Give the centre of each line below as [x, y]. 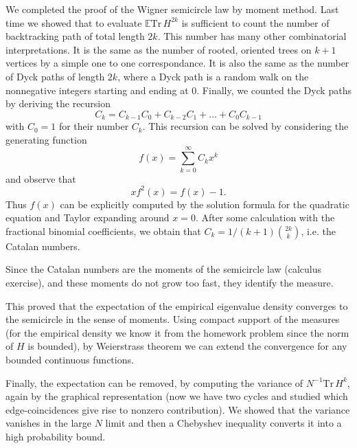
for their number [94, 126]
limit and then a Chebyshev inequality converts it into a [223, 423]
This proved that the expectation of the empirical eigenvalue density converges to [177, 305]
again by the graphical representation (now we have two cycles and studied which [177, 396]
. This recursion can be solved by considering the [245, 126]
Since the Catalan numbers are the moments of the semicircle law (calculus [164, 269]
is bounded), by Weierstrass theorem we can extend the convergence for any [187, 346]
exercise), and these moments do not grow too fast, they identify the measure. [170, 282]
